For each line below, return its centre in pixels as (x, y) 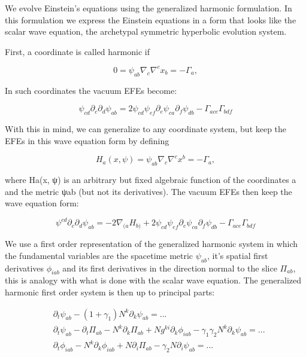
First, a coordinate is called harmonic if (77, 51)
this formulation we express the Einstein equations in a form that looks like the (151, 19)
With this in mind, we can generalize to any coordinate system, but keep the (146, 129)
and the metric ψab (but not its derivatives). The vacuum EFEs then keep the (149, 191)
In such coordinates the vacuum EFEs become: (91, 90)
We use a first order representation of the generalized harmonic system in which (152, 244)
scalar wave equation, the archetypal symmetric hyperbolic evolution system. (146, 31)
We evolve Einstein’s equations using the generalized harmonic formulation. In (149, 8)
